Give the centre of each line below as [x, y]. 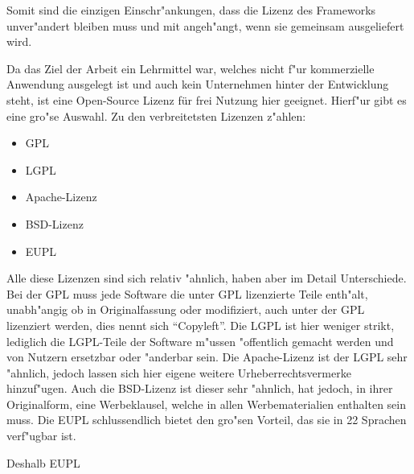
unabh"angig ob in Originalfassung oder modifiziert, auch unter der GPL [186, 309]
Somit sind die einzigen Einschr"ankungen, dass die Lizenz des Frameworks [191, 10]
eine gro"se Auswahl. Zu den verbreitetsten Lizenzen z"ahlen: [156, 115]
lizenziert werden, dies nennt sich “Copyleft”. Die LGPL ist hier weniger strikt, [201, 325]
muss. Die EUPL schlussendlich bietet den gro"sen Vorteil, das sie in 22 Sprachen [207, 420]
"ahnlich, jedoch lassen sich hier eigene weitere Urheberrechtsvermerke [179, 372]
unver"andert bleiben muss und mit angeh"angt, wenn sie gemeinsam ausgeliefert [205, 25]
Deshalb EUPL [43, 462]
